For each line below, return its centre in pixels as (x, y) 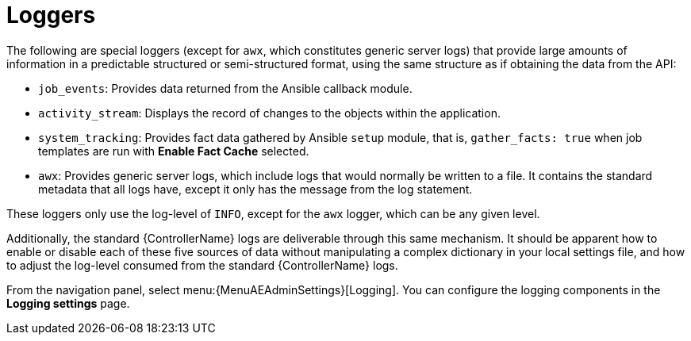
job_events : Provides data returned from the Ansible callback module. (225, 88)
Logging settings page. (68, 303)
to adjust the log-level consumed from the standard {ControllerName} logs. (202, 265)
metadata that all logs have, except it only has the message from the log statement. (255, 189)
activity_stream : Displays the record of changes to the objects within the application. (269, 113)
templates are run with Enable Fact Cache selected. (174, 151)
